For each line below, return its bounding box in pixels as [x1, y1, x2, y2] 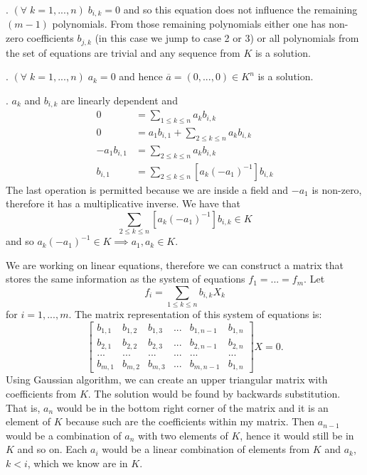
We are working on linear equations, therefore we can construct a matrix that [6, 257, 344, 272]
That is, [6, 400, 41, 415]
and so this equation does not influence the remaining [123, 2, 358, 16]
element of [6, 414, 50, 429]
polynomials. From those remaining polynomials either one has [52, 16, 326, 31]
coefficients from [6, 386, 77, 400]
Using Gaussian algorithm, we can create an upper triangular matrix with [6, 372, 328, 387]
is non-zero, [312, 182, 362, 197]
